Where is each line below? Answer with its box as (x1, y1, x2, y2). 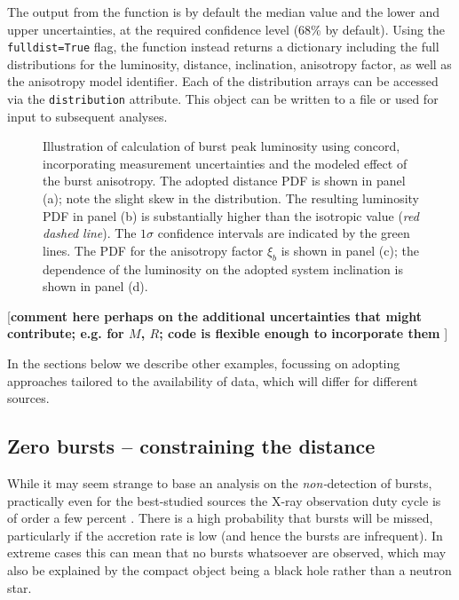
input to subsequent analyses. (7, 107, 168, 125)
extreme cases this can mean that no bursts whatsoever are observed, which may (7, 543, 447, 562)
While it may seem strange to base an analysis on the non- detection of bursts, (7, 474, 432, 492)
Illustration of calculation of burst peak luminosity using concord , (43, 137, 400, 155)
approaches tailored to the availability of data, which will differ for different (7, 371, 418, 390)
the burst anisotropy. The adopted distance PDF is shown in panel (43, 171, 406, 190)
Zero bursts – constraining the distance (7, 432, 376, 460)
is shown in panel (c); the (281, 241, 419, 259)
